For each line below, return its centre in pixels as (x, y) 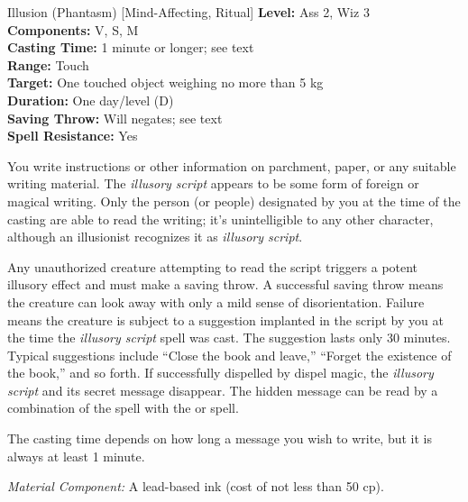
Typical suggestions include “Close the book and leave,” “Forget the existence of (229, 355)
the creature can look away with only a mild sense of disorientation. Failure (216, 301)
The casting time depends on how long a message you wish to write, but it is (220, 438)
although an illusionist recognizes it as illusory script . (155, 237)
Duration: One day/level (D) (91, 100)
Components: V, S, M (73, 29)
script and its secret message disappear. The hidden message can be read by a (223, 390)
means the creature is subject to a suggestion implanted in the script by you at (225, 319)
